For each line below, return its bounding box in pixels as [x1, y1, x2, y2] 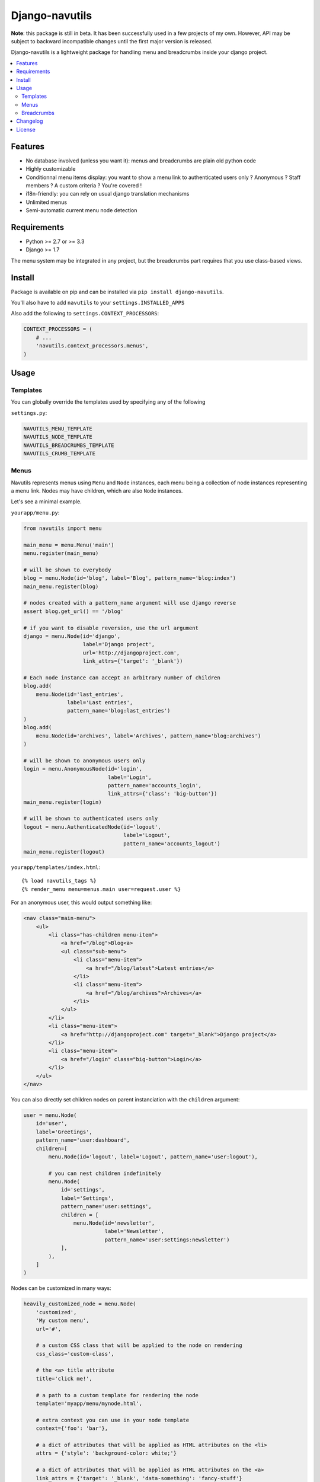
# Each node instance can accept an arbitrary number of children [23, 674, 220, 681]
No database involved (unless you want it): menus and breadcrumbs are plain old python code [25, 157, 257, 164]
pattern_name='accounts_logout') [123, 840, 220, 847]
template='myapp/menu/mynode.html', [36, 1400, 142, 1407]
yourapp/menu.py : [11, 509, 60, 516]
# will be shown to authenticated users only [23, 815, 158, 822]
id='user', [36, 1120, 68, 1127]
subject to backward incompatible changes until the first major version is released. [11, 37, 213, 44]
